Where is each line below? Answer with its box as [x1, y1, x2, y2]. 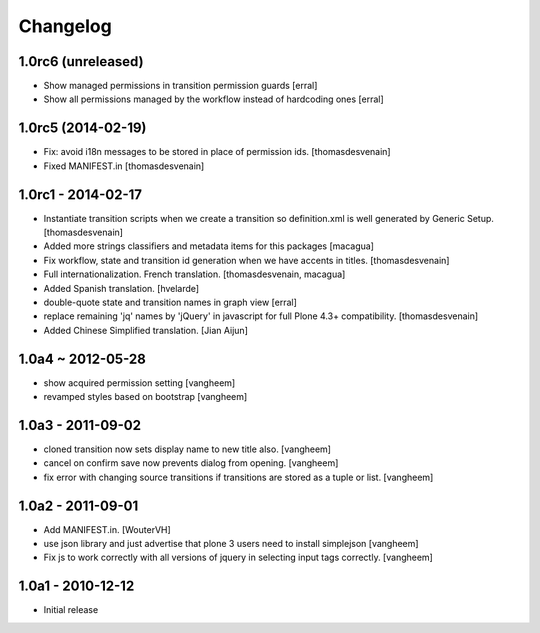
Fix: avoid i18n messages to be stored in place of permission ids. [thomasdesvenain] [43, 146, 391, 158]
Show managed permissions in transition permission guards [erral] [43, 80, 318, 92]
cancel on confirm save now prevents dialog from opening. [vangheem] [43, 457, 339, 469]
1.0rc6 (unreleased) [18, 53, 144, 70]
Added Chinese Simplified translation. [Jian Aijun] [43, 324, 249, 336]
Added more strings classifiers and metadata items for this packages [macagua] [43, 240, 375, 252]
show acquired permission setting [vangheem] [43, 376, 236, 389]
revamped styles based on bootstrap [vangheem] [43, 391, 248, 403]
